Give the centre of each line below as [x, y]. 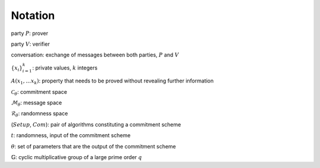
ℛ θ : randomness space [39, 114]
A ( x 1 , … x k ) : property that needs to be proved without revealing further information [112, 82]
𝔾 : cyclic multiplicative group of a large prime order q [76, 157]
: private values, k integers [65, 68]
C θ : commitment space [39, 92]
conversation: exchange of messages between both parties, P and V [95, 55]
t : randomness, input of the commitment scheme [71, 135]
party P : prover [30, 33]
